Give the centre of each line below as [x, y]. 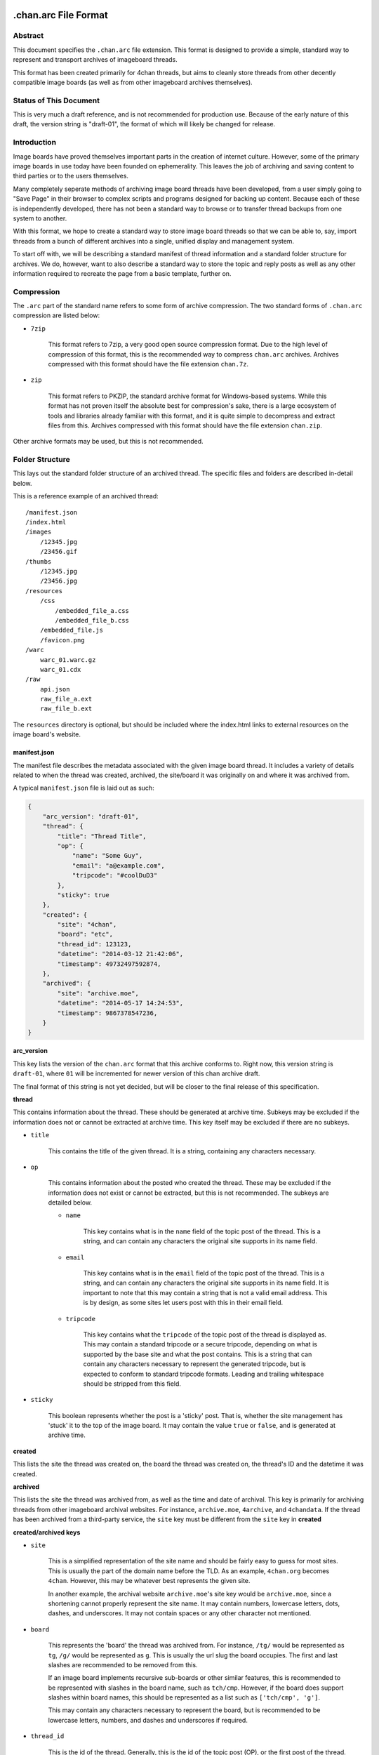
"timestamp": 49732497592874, [109, 964]
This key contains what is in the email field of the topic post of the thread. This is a [204, 1273]
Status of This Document [56, 100]
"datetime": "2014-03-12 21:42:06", [120, 954]
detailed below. [70, 1203]
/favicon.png [62, 640]
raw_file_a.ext [66, 699]
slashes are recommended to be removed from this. [123, 1664]
